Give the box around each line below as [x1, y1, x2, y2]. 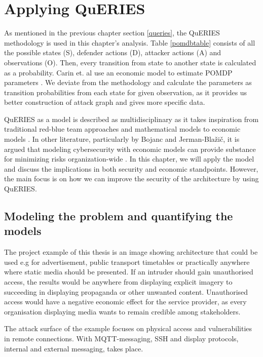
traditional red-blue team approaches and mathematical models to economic [4, 124, 241, 134]
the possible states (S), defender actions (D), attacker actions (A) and [4, 47, 221, 58]
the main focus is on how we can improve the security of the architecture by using [4, 173, 259, 184]
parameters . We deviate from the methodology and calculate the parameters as [4, 77, 252, 88]
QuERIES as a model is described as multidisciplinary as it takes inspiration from [4, 113, 259, 124]
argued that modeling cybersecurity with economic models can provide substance [4, 143, 256, 154]
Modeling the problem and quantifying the [4, 208, 233, 224]
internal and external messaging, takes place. [4, 343, 143, 353]
